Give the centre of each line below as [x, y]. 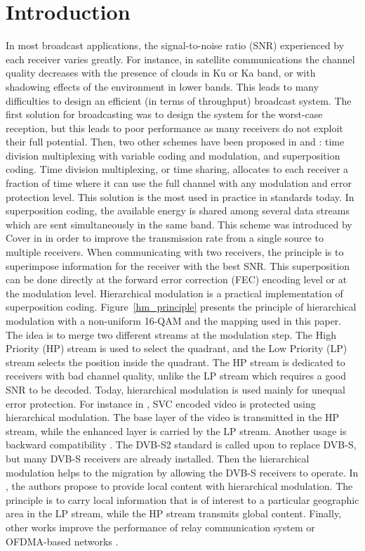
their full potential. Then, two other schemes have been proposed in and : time [175, 142]
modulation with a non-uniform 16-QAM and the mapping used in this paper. [174, 320]
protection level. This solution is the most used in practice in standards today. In [180, 196]
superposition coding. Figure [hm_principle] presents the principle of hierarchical [181, 307]
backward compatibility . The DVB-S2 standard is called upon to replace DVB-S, [181, 445]
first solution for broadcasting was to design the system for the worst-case [164, 114]
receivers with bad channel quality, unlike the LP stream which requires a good [176, 376]
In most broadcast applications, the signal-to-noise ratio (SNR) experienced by [175, 45]
